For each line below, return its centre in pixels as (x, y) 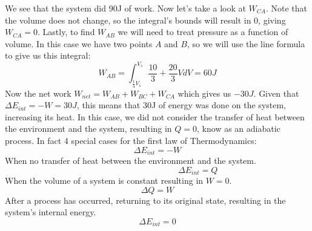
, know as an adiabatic (239, 129)
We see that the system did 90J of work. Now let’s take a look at (125, 8)
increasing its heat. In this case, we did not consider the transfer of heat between (155, 116)
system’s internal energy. (51, 212)
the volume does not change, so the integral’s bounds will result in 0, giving (145, 20)
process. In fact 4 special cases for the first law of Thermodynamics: (131, 141)
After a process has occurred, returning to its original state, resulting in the (145, 200)
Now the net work (38, 93)
